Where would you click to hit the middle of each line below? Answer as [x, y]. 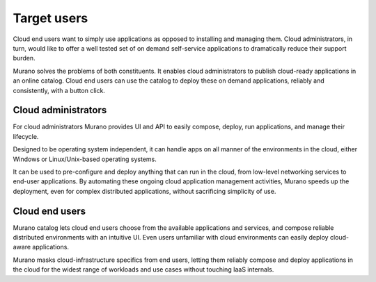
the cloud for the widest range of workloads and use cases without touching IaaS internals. [143, 269]
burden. [24, 58]
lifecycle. [26, 136]
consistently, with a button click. [59, 90]
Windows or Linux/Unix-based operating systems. [85, 159]
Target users [50, 18]
